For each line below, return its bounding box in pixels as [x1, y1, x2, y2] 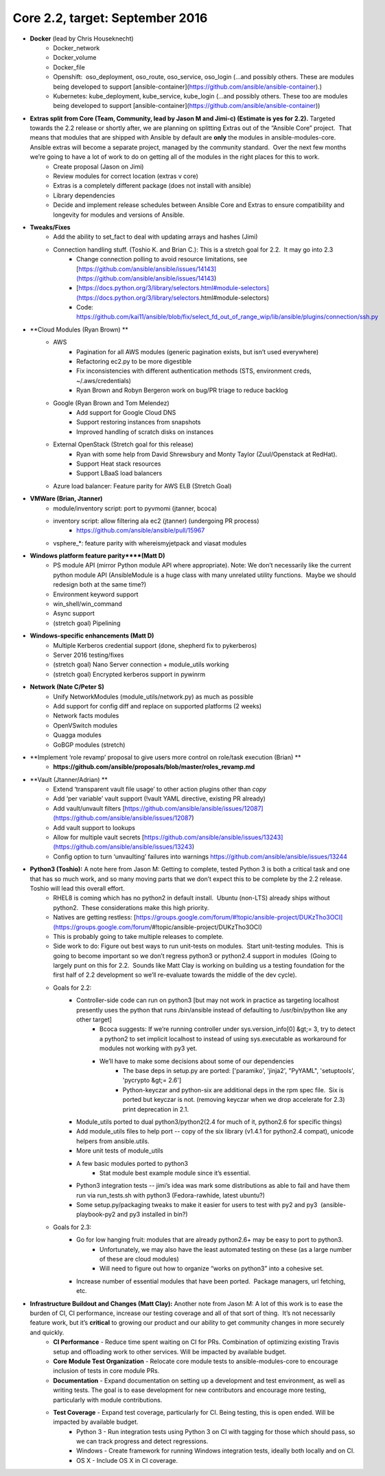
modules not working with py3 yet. [100, 1044, 198, 1052]
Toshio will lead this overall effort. [30, 884, 125, 892]
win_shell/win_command [53, 600, 123, 608]
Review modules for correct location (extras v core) [53, 172, 199, 180]
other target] [76, 1015, 113, 1024]
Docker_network [53, 43, 100, 52]
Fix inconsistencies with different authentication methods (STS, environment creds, [76, 367, 312, 375]
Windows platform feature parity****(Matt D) [30, 552, 165, 560]
